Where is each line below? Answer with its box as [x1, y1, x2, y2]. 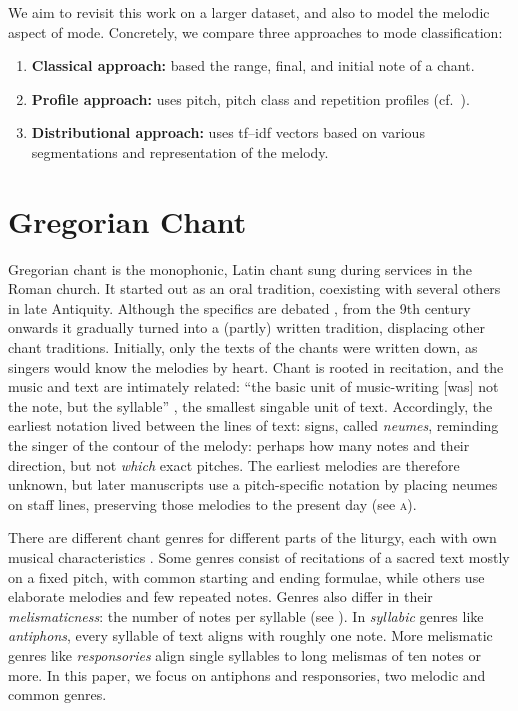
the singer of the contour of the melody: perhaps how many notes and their [8, 435, 470, 456]
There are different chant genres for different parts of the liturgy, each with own [8, 527, 497, 548]
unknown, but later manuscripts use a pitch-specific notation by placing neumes [8, 474, 498, 495]
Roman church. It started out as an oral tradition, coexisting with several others [8, 278, 501, 299]
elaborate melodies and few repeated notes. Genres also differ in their [8, 586, 433, 607]
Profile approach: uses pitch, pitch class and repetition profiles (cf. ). [31, 88, 470, 109]
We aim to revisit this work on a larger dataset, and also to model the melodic [8, 2, 490, 22]
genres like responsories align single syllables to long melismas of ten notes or [8, 644, 481, 665]
